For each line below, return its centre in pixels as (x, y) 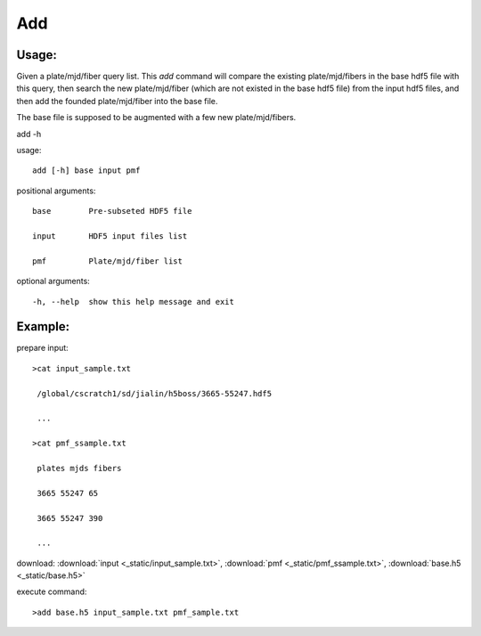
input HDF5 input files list (110, 236)
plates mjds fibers (79, 468)
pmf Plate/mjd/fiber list (107, 261)
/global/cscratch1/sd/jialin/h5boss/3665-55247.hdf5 (154, 393)
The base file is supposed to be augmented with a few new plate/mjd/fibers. (156, 118)
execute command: (52, 591)
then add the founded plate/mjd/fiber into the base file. (117, 101)
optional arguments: (53, 281)
